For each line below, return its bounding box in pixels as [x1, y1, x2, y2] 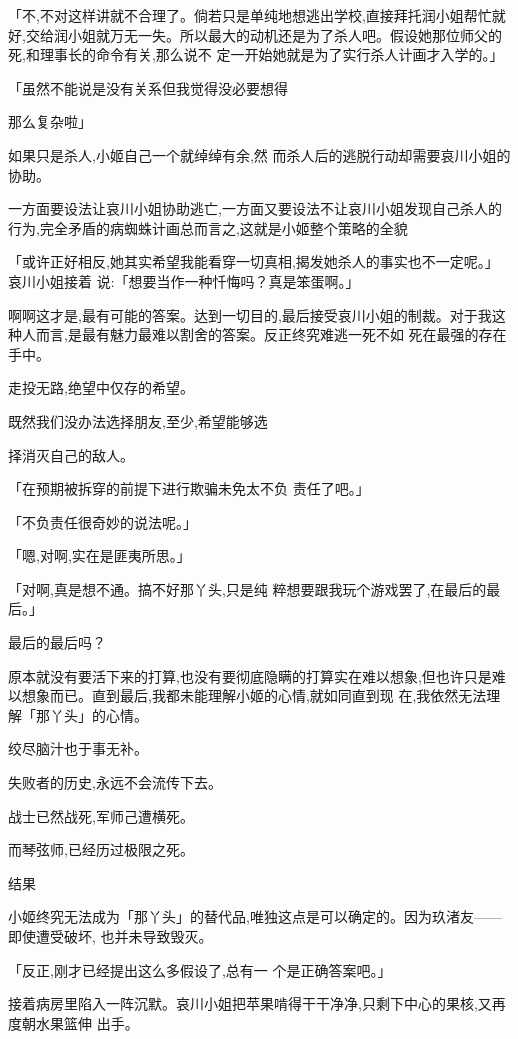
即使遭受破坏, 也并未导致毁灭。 [8, 926, 213, 946]
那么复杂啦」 [8, 111, 92, 132]
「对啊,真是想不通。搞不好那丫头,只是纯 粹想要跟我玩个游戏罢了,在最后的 [8, 578, 487, 599]
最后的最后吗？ [8, 632, 106, 653]
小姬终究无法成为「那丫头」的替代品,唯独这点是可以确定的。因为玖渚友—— [8, 906, 502, 927]
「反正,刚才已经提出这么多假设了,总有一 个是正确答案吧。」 [8, 959, 392, 980]
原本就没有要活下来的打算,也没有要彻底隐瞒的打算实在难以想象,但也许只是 [8, 665, 492, 686]
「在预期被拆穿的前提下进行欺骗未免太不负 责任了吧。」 [8, 478, 370, 499]
